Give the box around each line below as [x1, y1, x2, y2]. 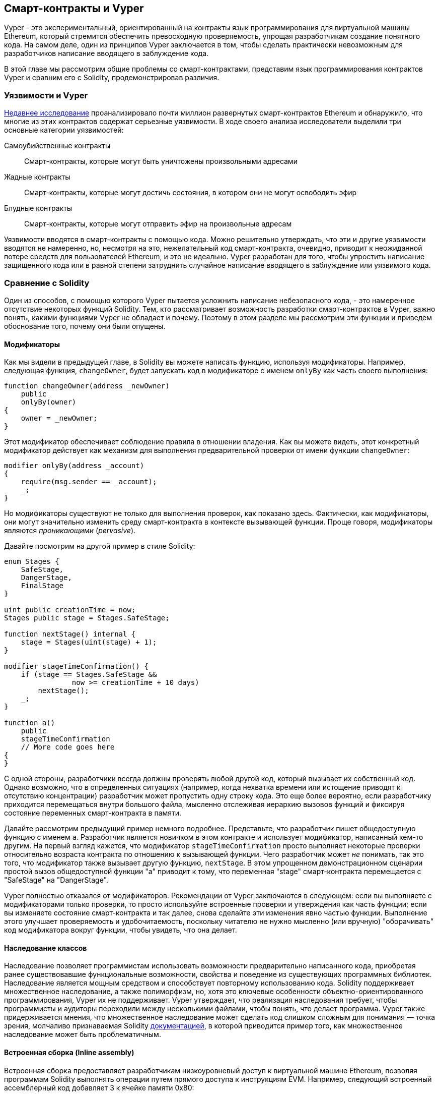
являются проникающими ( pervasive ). [4, 526, 136, 535]
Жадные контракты [4, 172, 70, 182]
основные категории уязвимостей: [4, 126, 124, 135]
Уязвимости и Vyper [4, 90, 88, 100]
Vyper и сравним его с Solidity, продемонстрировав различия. [4, 73, 219, 82]
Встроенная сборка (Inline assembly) [4, 1048, 134, 1057]
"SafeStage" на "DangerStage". [4, 876, 109, 885]
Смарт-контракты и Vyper [4, 2, 144, 15]
